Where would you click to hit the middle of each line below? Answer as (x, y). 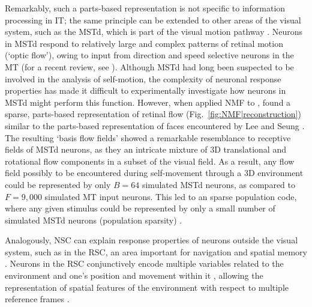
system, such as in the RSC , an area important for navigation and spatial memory (156, 251)
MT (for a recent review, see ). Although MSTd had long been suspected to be (149, 66)
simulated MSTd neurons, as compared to (219, 184)
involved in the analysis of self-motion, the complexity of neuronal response (143, 78)
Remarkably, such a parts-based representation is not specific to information (145, 8)
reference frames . (37, 299)
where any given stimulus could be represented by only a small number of (140, 208)
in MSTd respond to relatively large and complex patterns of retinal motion (144, 43)
